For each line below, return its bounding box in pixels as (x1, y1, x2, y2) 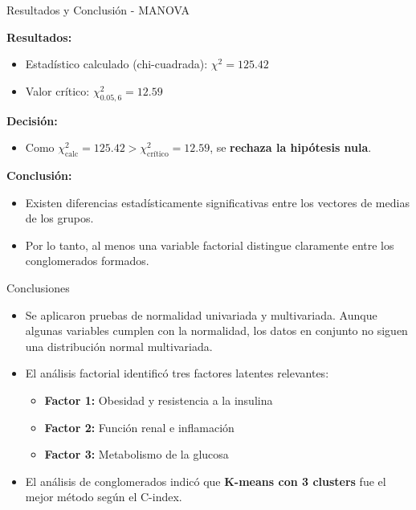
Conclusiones (6, 279, 70, 296)
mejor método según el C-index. (25, 488, 182, 505)
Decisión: (6, 112, 58, 129)
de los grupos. (25, 210, 94, 226)
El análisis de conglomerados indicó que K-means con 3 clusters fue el (25, 472, 386, 489)
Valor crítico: (25, 82, 90, 99)
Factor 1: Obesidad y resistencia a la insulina (44, 391, 273, 408)
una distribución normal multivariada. (25, 337, 213, 354)
